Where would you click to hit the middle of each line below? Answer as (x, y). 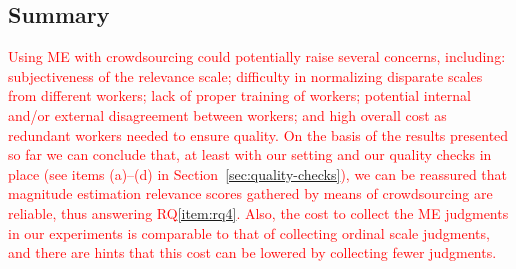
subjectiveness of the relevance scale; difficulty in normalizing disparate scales (245, 75)
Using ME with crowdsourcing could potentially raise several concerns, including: (257, 56)
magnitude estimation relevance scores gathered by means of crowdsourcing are (250, 193)
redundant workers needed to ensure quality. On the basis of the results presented (258, 134)
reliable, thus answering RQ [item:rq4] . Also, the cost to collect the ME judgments (258, 212)
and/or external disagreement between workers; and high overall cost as (227, 114)
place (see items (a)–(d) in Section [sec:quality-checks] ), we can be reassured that (258, 173)
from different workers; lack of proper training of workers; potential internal (239, 95)
